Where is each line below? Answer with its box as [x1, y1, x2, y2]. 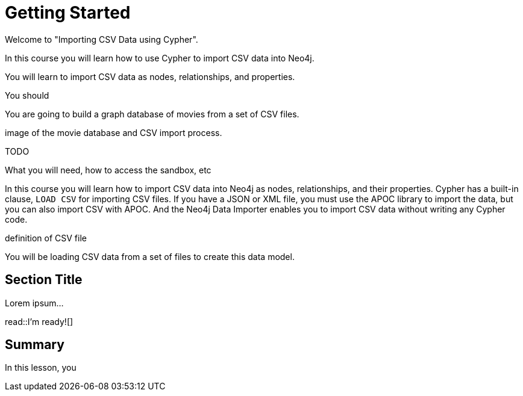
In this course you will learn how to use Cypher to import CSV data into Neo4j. [5, 52, 315, 63]
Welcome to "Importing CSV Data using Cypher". [5, 34, 198, 45]
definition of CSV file [5, 232, 87, 243]
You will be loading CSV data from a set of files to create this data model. [5, 251, 295, 262]
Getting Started [5, 2, 131, 23]
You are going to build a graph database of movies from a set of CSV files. [5, 108, 299, 119]
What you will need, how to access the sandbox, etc [5, 164, 211, 175]
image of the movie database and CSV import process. [5, 127, 222, 138]
